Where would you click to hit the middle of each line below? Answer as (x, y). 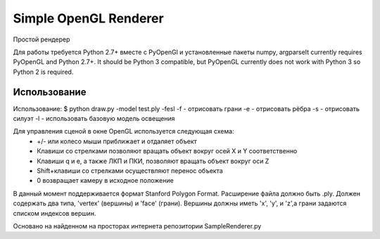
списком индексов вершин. (55, 213)
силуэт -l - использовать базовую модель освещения (94, 119)
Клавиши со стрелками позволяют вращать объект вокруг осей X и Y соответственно (167, 151)
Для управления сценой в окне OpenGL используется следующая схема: (124, 131)
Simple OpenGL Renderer (89, 18)
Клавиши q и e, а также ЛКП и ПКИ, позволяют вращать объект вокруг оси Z (153, 161)
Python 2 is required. (43, 72)
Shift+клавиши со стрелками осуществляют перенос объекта (130, 170)
